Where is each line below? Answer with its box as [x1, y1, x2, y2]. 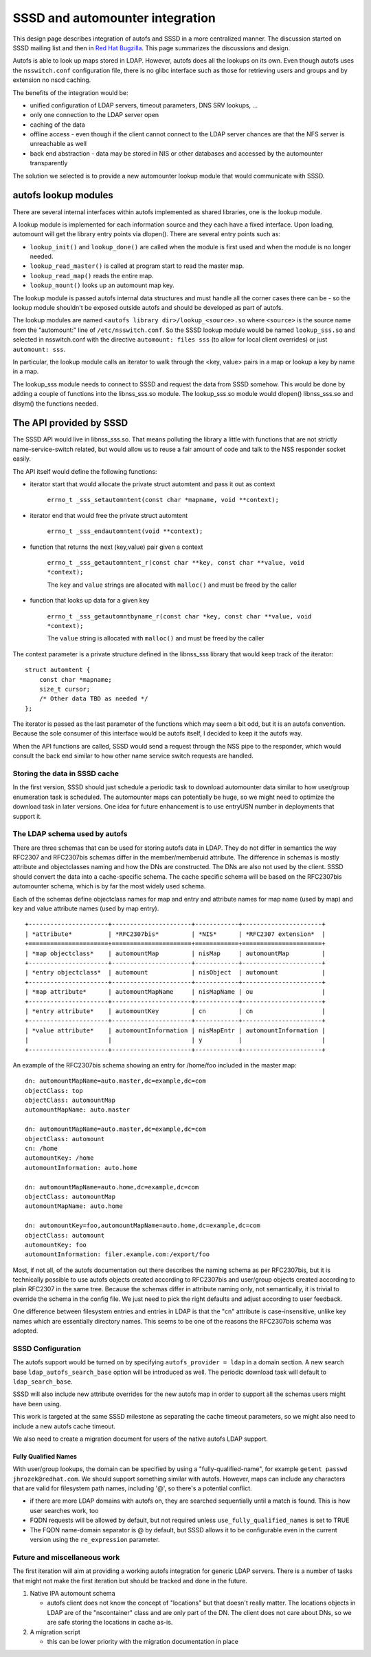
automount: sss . [12, 345, 66, 353]
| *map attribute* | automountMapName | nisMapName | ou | [25, 988, 326, 996]
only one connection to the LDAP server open [30, 111, 159, 119]
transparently [30, 159, 68, 167]
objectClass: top [25, 1087, 83, 1094]
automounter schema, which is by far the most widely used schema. [12, 882, 206, 890]
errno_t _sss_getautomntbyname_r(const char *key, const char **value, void [47, 612, 312, 620]
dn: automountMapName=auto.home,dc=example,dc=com [25, 1183, 199, 1191]
